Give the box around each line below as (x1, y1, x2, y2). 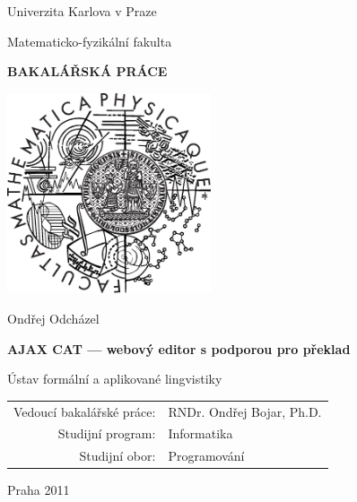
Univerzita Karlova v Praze (7, 2, 157, 20)
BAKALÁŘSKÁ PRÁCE (7, 62, 168, 81)
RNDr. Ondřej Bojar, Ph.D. (168, 402, 322, 420)
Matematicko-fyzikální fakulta (7, 31, 172, 50)
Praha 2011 (7, 480, 70, 499)
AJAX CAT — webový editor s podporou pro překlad (7, 339, 351, 358)
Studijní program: (57, 424, 156, 443)
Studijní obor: (79, 446, 156, 465)
